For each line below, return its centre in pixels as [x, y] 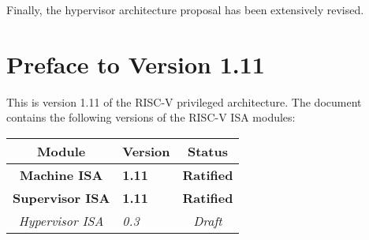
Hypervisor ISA [61, 220]
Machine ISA [61, 174]
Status [207, 151]
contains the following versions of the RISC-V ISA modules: [151, 117]
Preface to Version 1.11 [136, 64]
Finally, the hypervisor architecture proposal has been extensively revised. [185, 9]
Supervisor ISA [61, 197]
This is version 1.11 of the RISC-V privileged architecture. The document [184, 101]
